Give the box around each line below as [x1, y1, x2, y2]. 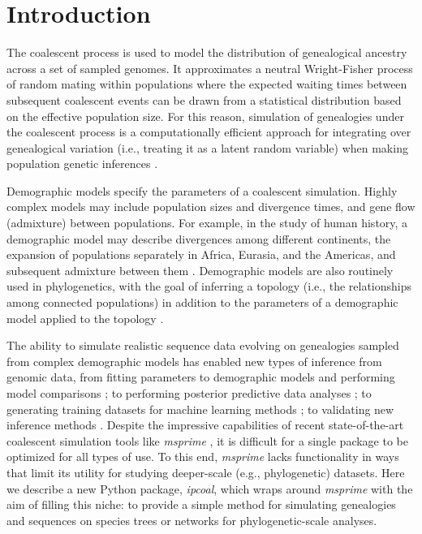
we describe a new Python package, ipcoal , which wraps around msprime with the [6, 480, 413, 497]
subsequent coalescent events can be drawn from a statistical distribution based [6, 91, 402, 108]
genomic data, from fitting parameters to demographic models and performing [6, 368, 395, 385]
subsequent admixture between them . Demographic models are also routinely [6, 261, 394, 278]
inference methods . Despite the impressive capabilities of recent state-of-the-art [6, 416, 404, 433]
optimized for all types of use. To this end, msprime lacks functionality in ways [6, 448, 399, 465]
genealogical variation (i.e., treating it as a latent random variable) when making [6, 139, 408, 156]
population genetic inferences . [6, 155, 158, 172]
